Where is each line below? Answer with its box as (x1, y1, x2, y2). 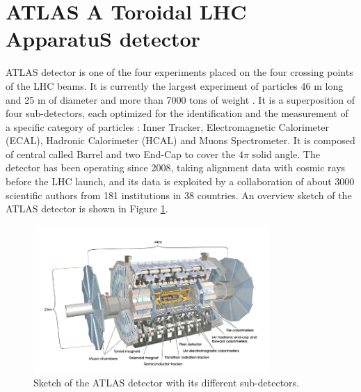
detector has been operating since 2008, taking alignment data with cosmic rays (6, 160, 346, 175)
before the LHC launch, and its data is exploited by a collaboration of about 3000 (6, 174, 355, 189)
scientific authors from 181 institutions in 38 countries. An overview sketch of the (6, 187, 352, 202)
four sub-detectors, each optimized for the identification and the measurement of (6, 106, 348, 120)
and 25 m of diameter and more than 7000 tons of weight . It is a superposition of (6, 92, 355, 107)
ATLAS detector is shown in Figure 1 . (6, 201, 168, 216)
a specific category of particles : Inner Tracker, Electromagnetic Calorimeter (6, 119, 329, 134)
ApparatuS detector (6, 24, 200, 53)
